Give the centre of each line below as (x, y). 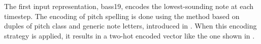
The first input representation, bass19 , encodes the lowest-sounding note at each (129, 6)
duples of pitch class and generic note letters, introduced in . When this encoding (130, 26)
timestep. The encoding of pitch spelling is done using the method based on (122, 16)
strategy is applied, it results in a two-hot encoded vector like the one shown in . (129, 35)
